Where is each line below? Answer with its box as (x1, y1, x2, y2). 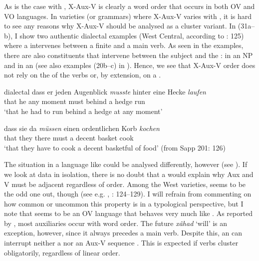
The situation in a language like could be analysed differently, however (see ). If (4, 159, 248, 169)
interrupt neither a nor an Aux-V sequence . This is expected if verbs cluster (4, 237, 239, 248)
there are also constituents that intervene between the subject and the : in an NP (4, 49, 253, 60)
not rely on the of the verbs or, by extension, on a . (4, 69, 161, 80)
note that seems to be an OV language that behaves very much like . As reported (4, 208, 253, 218)
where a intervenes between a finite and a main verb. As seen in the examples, (4, 40, 244, 50)
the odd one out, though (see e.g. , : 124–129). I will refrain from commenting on (4, 188, 252, 199)
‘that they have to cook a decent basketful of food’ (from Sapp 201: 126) (4, 142, 226, 152)
